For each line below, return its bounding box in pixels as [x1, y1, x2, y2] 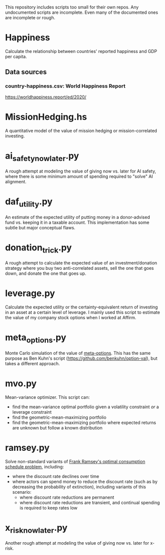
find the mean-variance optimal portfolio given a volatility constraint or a [12, 404, 159, 410]
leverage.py [5, 288, 55, 299]
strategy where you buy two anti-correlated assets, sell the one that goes [5, 265, 154, 271]
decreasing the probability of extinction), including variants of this [12, 484, 146, 490]
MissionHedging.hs [5, 111, 87, 123]
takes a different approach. [5, 360, 60, 366]
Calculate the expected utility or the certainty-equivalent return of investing [5, 304, 158, 310]
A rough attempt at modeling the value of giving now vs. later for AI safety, [5, 168, 156, 174]
